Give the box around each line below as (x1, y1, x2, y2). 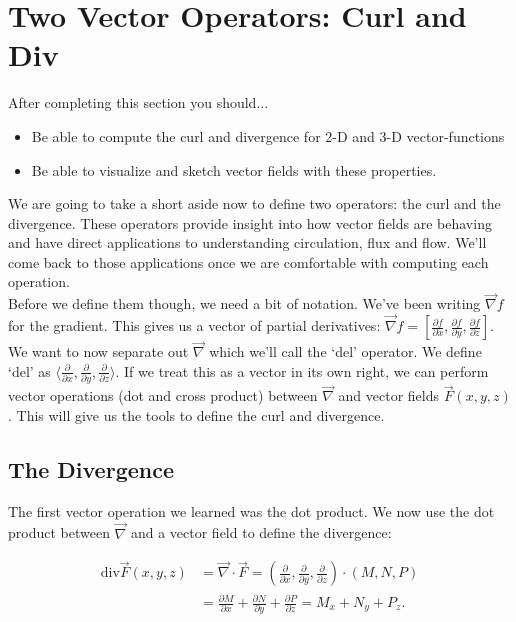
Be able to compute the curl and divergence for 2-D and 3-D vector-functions (31, 125, 505, 146)
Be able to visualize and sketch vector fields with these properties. (31, 159, 437, 180)
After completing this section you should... (8, 92, 269, 113)
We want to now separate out (8, 341, 189, 362)
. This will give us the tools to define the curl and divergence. (8, 405, 385, 426)
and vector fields (338, 385, 440, 406)
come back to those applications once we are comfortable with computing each (8, 251, 489, 272)
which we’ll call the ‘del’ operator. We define (209, 341, 482, 362)
